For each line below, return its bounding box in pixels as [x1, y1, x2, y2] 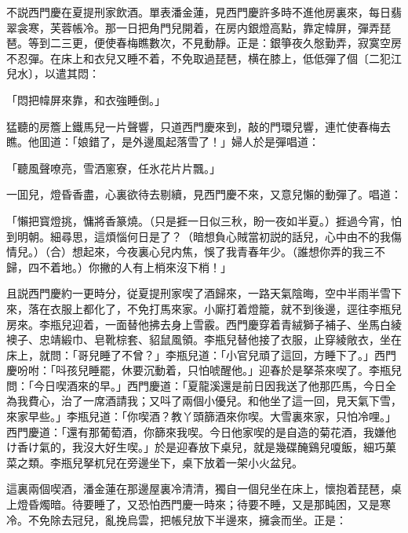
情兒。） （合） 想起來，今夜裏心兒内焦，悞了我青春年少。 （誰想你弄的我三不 [6, 243, 385, 260]
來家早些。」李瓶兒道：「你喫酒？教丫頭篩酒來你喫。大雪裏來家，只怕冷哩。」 [6, 408, 396, 425]
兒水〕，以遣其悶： [6, 65, 100, 82]
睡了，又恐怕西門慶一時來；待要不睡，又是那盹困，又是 [93, 496, 380, 513]
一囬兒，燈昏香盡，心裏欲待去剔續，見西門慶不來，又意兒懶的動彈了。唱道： [6, 186, 402, 203]
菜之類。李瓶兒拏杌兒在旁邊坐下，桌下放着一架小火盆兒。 [6, 454, 303, 470]
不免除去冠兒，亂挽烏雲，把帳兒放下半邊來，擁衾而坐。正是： [27, 511, 347, 528]
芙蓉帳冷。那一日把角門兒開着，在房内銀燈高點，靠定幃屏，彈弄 [49, 19, 380, 35]
